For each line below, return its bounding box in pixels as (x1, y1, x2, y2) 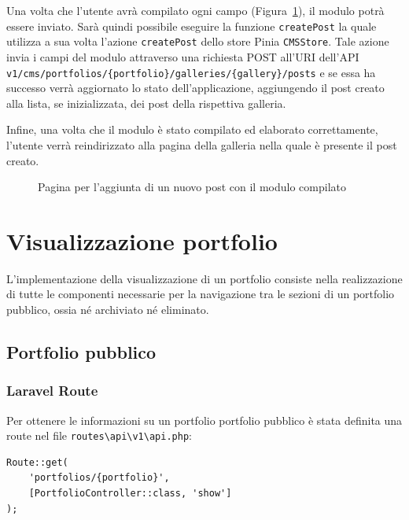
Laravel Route (6, 381, 98, 400)
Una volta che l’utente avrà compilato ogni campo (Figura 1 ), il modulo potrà (6, 2, 385, 18)
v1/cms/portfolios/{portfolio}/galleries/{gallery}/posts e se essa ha (6, 64, 376, 80)
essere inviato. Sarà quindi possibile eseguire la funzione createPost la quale (6, 17, 377, 34)
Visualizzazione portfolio (6, 224, 278, 256)
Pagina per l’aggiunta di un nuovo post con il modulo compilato (38, 179, 346, 195)
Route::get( (6, 456, 68, 468)
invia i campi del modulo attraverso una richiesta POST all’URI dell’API (6, 48, 359, 65)
